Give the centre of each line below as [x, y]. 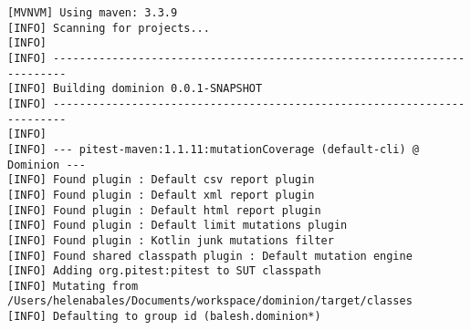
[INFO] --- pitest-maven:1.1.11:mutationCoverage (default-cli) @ [214, 149]
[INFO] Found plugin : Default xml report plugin [161, 195]
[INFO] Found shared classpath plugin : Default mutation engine [210, 256]
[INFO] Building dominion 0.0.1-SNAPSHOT [135, 89]
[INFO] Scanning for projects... [109, 28]
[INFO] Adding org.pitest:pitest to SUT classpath [164, 271]
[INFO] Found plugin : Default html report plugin [164, 210]
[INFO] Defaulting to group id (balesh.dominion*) [164, 317]
